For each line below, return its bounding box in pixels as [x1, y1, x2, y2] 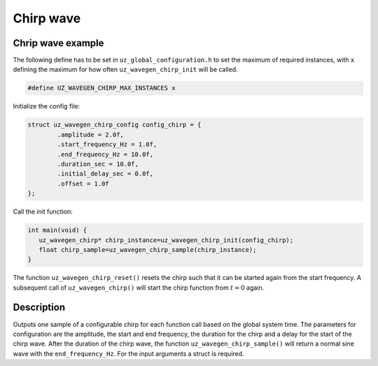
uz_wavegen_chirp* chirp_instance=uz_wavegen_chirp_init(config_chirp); [38, 236, 294, 244]
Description [13, 302, 66, 314]
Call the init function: [13, 207, 73, 216]
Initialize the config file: [13, 102, 80, 111]
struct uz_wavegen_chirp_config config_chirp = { [27, 121, 202, 129]
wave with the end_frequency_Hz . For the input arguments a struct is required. [13, 349, 244, 358]
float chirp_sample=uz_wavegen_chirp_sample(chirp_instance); [38, 246, 257, 253]
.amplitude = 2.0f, [57, 130, 124, 139]
